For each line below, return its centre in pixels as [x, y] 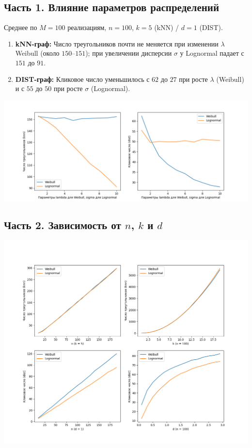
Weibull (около [37, 53]
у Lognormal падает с [212, 53]
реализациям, [87, 27]
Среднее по [21, 27]
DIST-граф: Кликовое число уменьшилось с [82, 79]
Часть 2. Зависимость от [63, 225]
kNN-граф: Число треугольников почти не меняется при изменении [117, 43]
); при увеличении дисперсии [129, 53]
